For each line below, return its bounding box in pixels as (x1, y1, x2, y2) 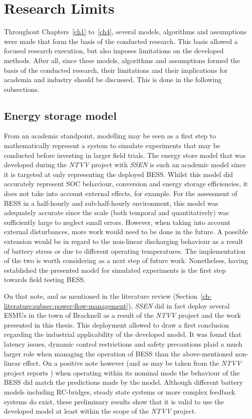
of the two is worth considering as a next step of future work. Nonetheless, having (4, 255, 248, 265)
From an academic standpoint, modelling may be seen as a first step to (4, 131, 216, 141)
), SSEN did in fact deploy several (128, 300, 230, 310)
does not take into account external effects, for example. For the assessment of (4, 188, 237, 198)
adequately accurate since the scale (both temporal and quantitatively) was (4, 207, 229, 218)
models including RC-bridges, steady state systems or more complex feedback (4, 386, 235, 397)
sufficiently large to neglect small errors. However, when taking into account (4, 217, 231, 227)
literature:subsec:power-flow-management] (4, 300, 128, 310)
